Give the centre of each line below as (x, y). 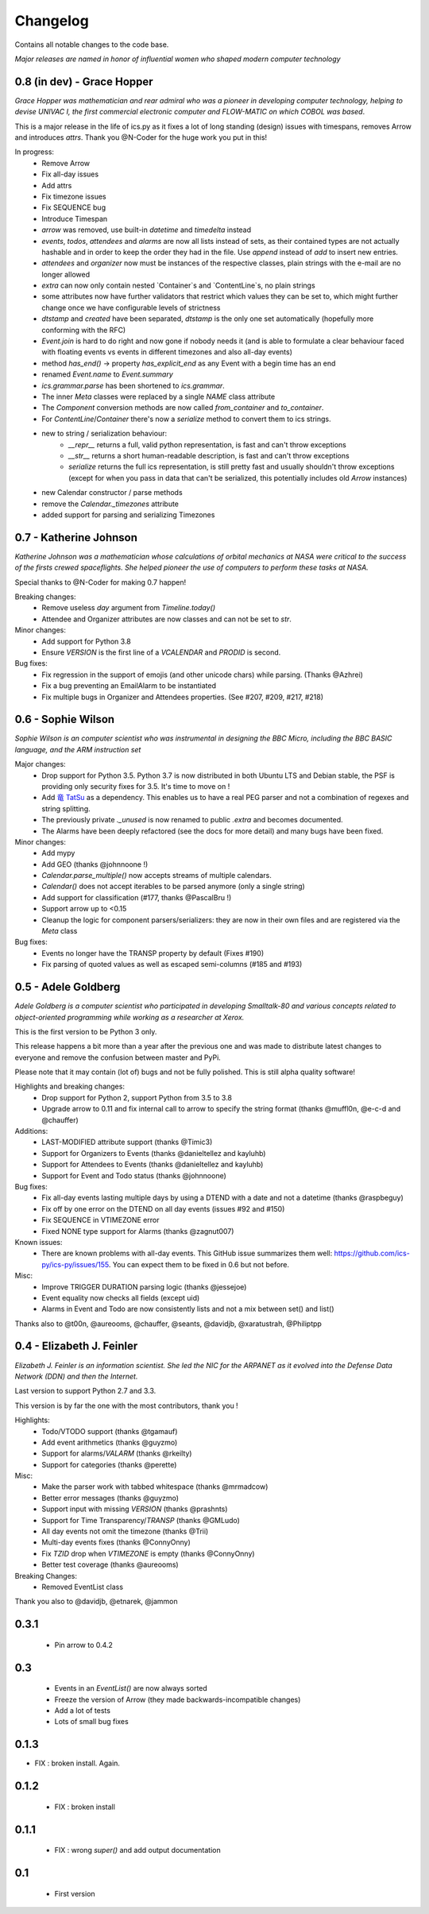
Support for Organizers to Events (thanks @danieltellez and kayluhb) (154, 1153)
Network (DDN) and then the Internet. (76, 1376)
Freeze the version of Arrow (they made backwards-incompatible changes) (178, 1699)
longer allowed (66, 274)
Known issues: (39, 1242)
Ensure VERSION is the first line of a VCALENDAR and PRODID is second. (161, 652)
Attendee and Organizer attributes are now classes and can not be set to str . (166, 619)
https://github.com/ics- (372, 1253)
